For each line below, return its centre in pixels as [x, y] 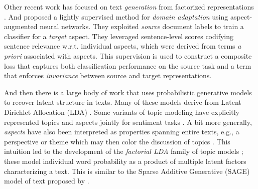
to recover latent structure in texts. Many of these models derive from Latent [123, 102]
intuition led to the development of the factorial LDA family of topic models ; [124, 151]
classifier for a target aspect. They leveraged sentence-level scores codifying [119, 36]
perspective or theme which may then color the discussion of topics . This [117, 141]
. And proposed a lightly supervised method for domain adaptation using [116, 16]
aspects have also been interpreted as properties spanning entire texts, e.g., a [122, 132]
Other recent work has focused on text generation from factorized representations [129, 7]
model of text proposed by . [47, 181]
